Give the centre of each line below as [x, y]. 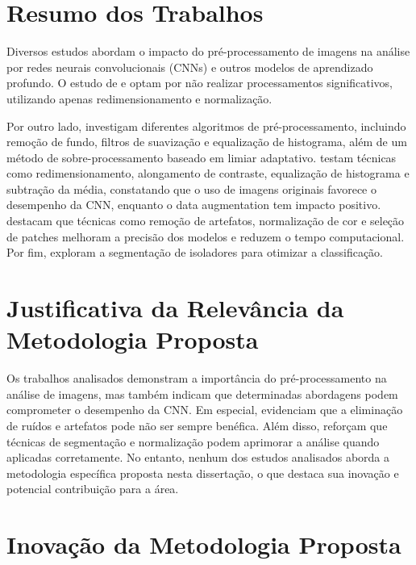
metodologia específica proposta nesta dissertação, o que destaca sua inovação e [203, 473]
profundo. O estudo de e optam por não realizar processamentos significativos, [200, 83]
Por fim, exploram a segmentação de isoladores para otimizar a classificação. [195, 252]
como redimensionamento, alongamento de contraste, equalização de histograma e [208, 173]
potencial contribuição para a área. [93, 489]
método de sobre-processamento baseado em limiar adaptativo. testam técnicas [202, 157]
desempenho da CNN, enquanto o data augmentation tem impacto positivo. [194, 205]
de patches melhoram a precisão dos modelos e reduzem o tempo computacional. [206, 236]
